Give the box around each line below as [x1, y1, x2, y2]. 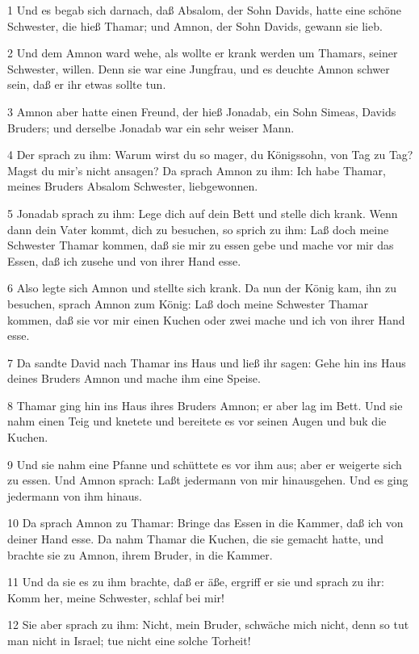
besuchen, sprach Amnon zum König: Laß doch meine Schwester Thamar [7, 295, 368, 312]
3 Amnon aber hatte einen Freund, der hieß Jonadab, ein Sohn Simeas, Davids [7, 103, 396, 119]
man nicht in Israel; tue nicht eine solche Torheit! [7, 632, 251, 648]
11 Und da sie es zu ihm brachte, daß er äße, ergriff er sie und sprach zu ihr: [7, 573, 384, 590]
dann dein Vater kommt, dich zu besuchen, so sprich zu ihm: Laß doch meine [7, 220, 389, 237]
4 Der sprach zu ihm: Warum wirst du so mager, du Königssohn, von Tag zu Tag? [7, 146, 413, 163]
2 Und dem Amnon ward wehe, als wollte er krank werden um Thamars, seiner [7, 44, 398, 61]
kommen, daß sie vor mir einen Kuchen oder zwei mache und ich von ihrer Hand [7, 311, 405, 328]
